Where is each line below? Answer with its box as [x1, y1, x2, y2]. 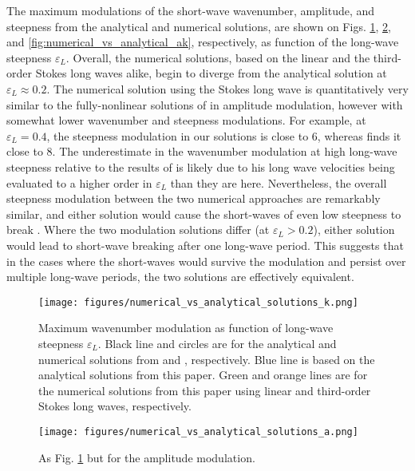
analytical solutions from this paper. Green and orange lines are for [38, 366, 368, 383]
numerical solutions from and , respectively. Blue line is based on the [38, 350, 375, 367]
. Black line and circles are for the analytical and [97, 334, 337, 351]
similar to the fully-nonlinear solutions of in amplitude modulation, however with [6, 96, 403, 113]
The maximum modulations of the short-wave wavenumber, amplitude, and [6, 2, 375, 18]
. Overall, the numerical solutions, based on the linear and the [65, 49, 370, 65]
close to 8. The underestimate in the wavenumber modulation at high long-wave [6, 143, 397, 160]
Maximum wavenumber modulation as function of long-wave [38, 319, 334, 336]
